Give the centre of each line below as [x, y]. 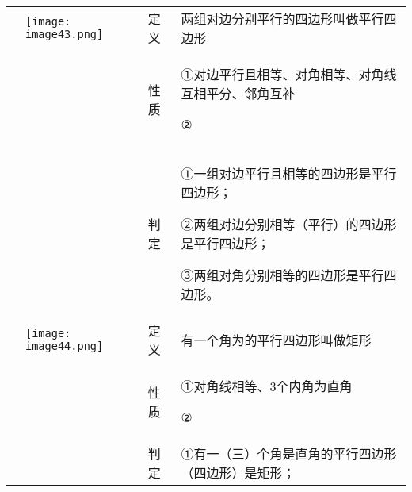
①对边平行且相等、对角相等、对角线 [289, 74]
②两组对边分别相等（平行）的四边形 [289, 224]
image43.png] [65, 34]
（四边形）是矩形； [238, 473]
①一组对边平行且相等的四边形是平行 [289, 173]
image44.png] [65, 346]
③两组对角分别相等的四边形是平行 [282, 275]
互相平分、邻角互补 [238, 93]
